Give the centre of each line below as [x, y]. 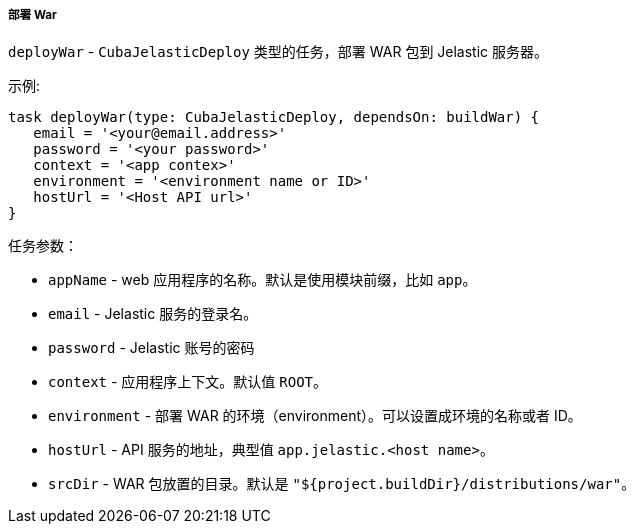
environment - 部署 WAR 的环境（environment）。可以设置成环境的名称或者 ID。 [315, 416]
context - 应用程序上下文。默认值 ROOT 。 [187, 382]
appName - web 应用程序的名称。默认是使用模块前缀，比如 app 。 [262, 280]
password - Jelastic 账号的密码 [151, 348]
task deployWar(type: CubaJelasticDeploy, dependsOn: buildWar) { [274, 117]
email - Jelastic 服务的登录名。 [153, 314]
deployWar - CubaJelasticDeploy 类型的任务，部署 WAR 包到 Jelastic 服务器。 [278, 52]
